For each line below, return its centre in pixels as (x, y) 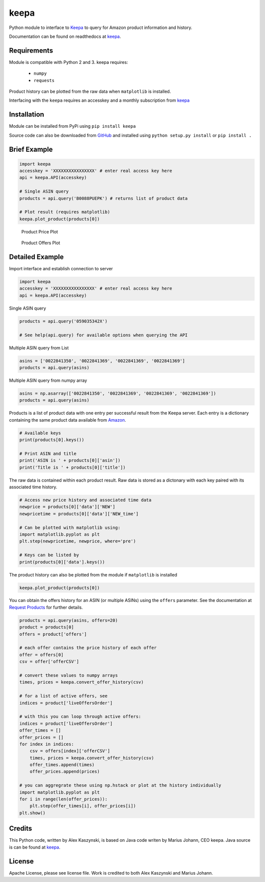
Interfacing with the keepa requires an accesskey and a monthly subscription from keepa (99, 100)
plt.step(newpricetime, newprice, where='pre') (78, 541)
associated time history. (33, 487)
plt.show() (32, 813)
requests (44, 80)
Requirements (31, 50)
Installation (26, 115)
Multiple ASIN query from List (39, 348)
